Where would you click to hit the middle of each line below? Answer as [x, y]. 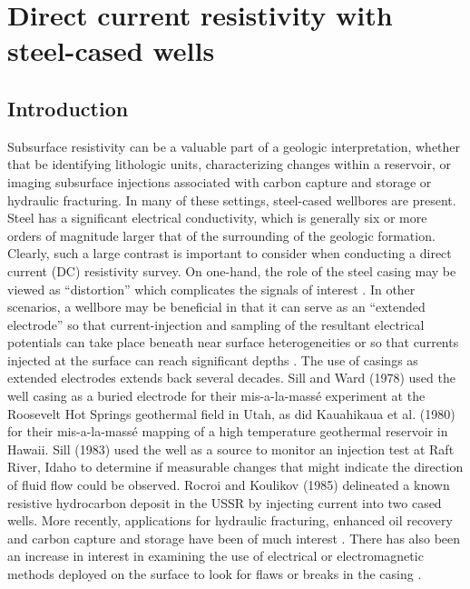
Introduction [68, 108]
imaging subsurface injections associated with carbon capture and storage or [220, 181]
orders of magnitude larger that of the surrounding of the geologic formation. [221, 235]
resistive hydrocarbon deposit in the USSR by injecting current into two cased [225, 502]
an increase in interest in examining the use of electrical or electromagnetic [215, 556]
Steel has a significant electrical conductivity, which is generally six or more [217, 218]
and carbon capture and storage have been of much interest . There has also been [234, 538]
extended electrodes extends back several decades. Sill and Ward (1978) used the [231, 378]
